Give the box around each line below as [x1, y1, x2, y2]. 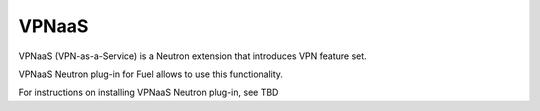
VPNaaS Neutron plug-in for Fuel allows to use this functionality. [18, 68, 284, 80]
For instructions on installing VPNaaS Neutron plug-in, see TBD [18, 86, 279, 99]
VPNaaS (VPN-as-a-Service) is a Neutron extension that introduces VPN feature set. [18, 50, 367, 62]
